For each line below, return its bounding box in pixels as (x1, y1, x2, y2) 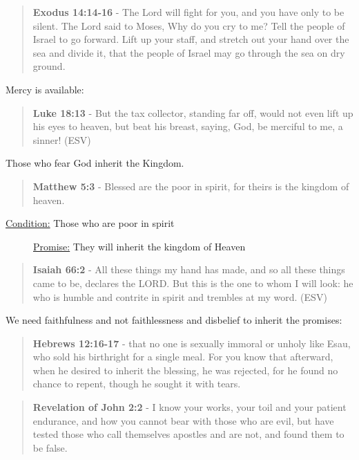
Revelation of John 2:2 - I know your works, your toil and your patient (32, 400, 347, 414)
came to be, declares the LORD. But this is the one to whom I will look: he (32, 275, 353, 290)
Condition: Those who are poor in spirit (6, 216, 175, 230)
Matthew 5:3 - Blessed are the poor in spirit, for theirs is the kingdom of (32, 178, 349, 193)
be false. (32, 440, 68, 454)
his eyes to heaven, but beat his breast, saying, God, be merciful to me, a (32, 119, 343, 134)
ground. (32, 59, 66, 73)
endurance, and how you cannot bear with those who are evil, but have (32, 413, 334, 427)
